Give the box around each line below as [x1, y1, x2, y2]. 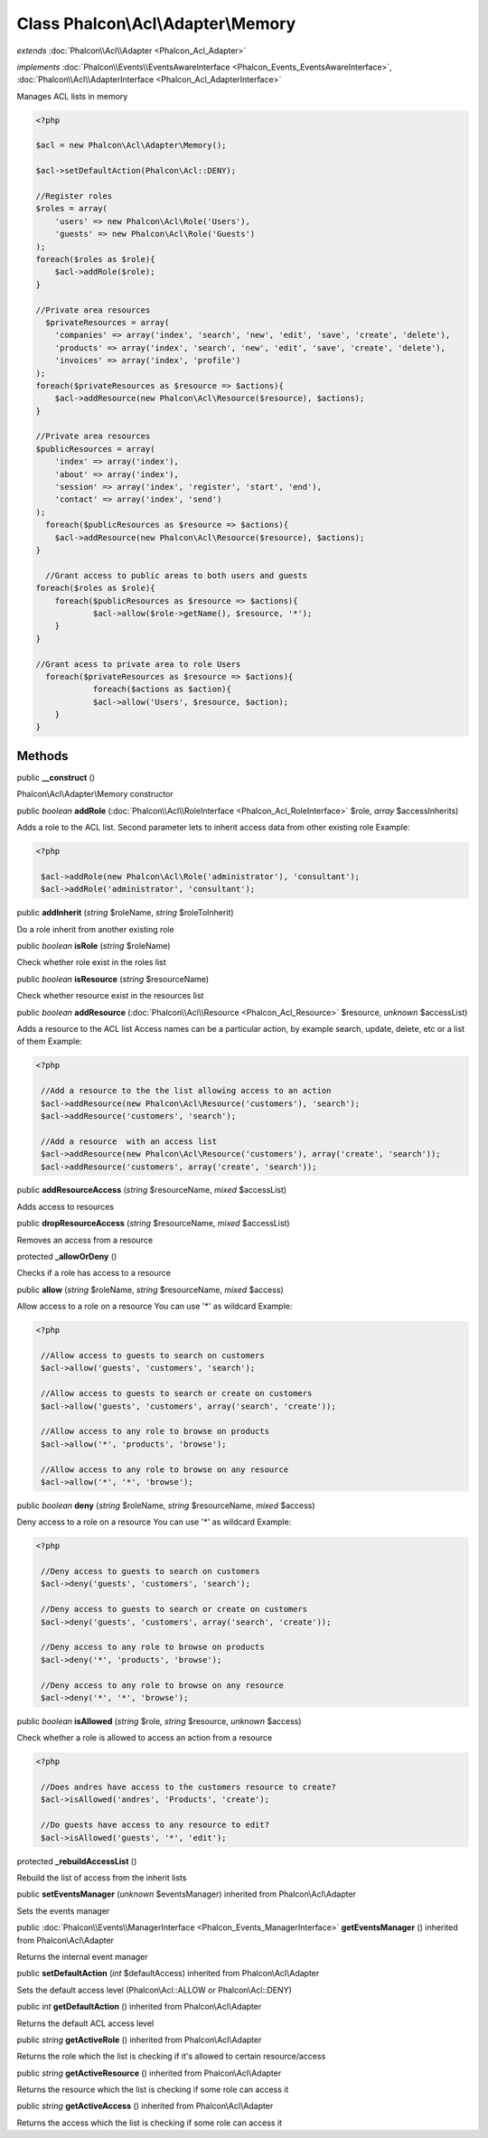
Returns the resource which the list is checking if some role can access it [16, 2084, 289, 2096]
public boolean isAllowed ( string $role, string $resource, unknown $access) [16, 1715, 302, 1726]
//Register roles [35, 191, 113, 202]
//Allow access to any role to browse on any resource [41, 1464, 289, 1475]
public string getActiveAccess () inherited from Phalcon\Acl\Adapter [16, 2101, 274, 2112]
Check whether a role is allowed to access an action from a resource [16, 1732, 273, 1743]
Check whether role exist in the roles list [16, 957, 166, 968]
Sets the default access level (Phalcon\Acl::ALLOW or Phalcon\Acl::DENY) [16, 1984, 293, 1995]
